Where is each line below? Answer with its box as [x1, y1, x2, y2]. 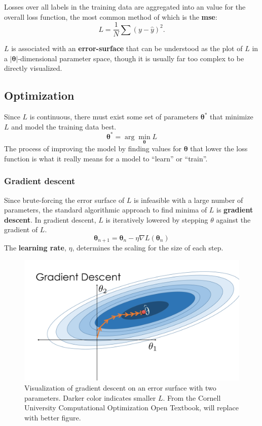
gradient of [4, 224, 38, 235]
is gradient [216, 204, 253, 215]
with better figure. [24, 412, 81, 422]
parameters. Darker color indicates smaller [24, 392, 156, 403]
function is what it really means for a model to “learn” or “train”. [4, 153, 208, 163]
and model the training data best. [11, 121, 117, 132]
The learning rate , [4, 242, 66, 253]
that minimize [210, 111, 253, 122]
